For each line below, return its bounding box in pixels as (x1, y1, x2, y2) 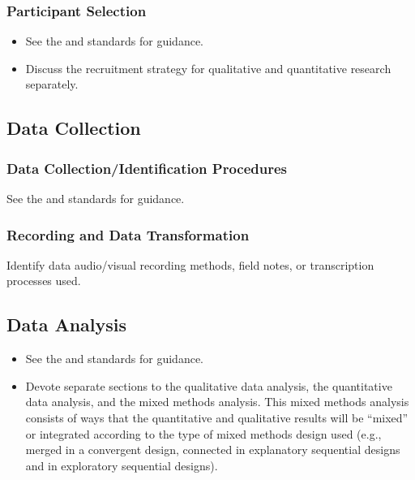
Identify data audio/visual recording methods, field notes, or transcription (6, 256, 374, 273)
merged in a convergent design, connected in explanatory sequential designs (25, 441, 400, 458)
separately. (25, 76, 79, 93)
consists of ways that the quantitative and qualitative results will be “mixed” (25, 409, 409, 426)
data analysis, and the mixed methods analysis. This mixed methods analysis (25, 393, 409, 410)
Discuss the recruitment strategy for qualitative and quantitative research (25, 59, 391, 76)
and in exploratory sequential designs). (25, 456, 218, 474)
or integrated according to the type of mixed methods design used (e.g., (25, 425, 382, 442)
